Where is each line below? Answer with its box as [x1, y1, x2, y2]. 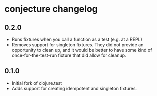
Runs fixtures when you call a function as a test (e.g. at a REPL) [11, 36, 143, 42]
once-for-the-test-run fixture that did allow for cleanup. [11, 52, 126, 58]
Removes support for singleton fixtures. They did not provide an [11, 42, 144, 48]
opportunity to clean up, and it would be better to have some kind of [11, 47, 152, 53]
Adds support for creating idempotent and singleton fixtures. [11, 85, 137, 91]
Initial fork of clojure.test [11, 80, 62, 86]
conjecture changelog [4, 3, 98, 15]
